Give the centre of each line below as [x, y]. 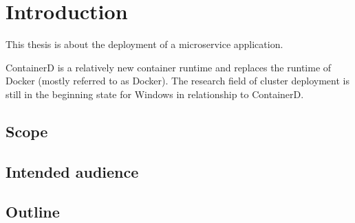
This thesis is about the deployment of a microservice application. [144, 44]
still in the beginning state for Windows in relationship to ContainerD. [155, 94]
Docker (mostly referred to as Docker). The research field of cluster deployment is [177, 81]
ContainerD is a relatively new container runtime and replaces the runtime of [169, 67]
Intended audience [72, 171]
